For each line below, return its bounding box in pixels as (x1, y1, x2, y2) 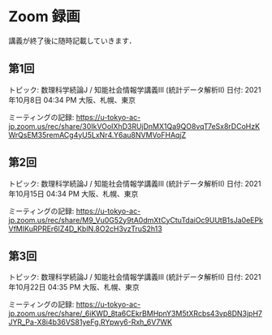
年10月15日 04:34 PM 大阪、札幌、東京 (8, 188, 139, 199)
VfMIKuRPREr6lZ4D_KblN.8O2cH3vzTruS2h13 (8, 224, 162, 234)
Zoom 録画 (8, 7, 81, 26)
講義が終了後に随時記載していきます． (8, 36, 136, 45)
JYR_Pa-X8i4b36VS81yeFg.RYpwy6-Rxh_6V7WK (8, 317, 173, 327)
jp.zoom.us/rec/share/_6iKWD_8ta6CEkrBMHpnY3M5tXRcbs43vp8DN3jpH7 (8, 309, 262, 319)
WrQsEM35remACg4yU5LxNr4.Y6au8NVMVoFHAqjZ (8, 130, 187, 140)
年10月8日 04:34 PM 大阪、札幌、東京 (8, 95, 136, 105)
